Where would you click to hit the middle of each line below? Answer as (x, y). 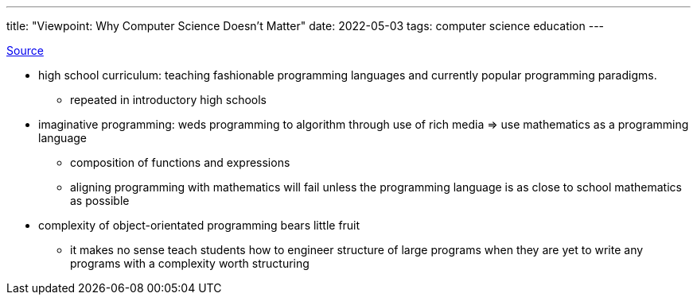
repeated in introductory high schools (169, 100)
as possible (100, 201)
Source (25, 50)
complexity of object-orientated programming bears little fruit (199, 225)
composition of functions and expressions (180, 162)
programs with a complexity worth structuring (190, 263)
